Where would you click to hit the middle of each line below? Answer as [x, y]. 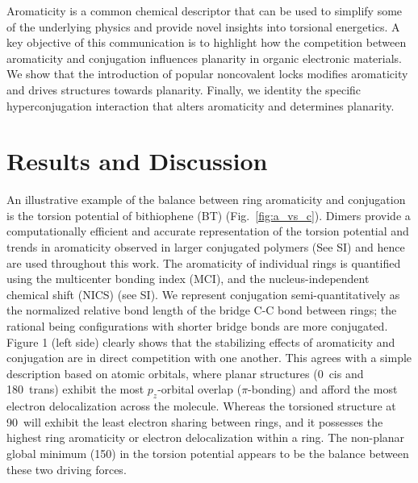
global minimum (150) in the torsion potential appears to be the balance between [208, 453]
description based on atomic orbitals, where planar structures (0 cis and [185, 373]
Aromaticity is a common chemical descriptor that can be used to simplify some [205, 10]
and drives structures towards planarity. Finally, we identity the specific [184, 89]
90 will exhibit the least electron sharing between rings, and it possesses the [195, 421]
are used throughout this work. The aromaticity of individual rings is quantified [204, 262]
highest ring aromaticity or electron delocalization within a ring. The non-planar [206, 437]
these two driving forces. [67, 469]
